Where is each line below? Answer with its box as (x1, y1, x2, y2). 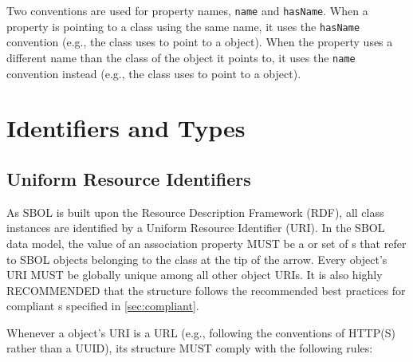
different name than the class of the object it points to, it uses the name (6, 49, 356, 65)
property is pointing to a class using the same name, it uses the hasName (6, 18, 360, 34)
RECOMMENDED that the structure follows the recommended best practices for (6, 281, 406, 298)
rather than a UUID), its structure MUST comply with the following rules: (6, 340, 373, 356)
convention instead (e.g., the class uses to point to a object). (6, 65, 301, 81)
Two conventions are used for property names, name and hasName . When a (6, 2, 368, 18)
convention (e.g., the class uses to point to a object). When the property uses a (6, 33, 393, 50)
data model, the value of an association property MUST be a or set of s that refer (6, 234, 407, 251)
